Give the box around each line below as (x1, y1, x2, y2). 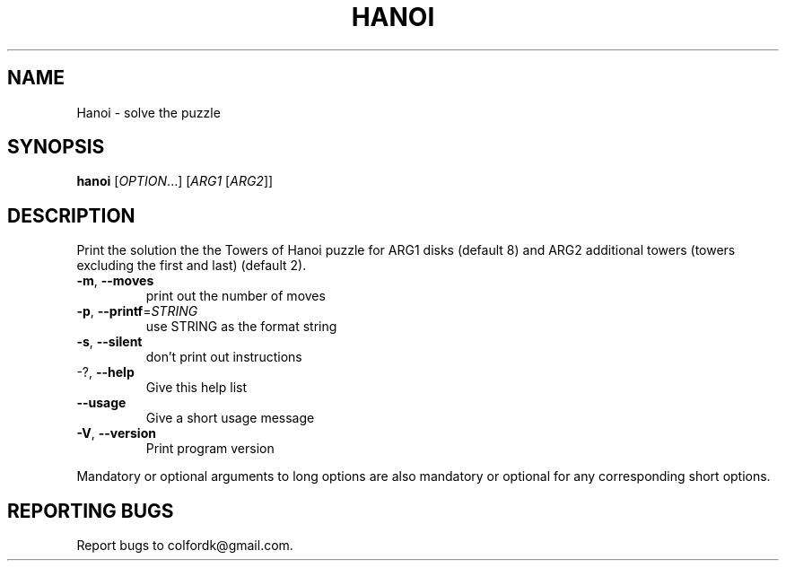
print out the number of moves (145, 288, 326, 304)
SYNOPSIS (7, 135, 105, 159)
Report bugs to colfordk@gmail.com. (76, 537, 293, 554)
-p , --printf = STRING (76, 303, 198, 319)
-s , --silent (76, 334, 143, 350)
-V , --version (76, 425, 156, 441)
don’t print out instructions (145, 349, 302, 365)
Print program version (145, 441, 275, 457)
